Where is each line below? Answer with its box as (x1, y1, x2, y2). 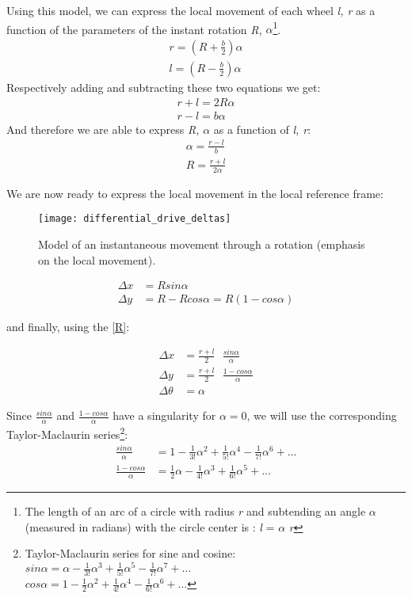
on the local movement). (38, 251, 156, 268)
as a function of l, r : (213, 120, 311, 137)
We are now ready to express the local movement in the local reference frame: (6, 185, 383, 201)
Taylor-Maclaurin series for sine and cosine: (25, 545, 236, 562)
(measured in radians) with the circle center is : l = (25, 518, 275, 535)
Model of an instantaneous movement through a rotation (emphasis (38, 235, 365, 252)
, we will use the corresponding (246, 407, 397, 424)
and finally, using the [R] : (6, 318, 130, 335)
